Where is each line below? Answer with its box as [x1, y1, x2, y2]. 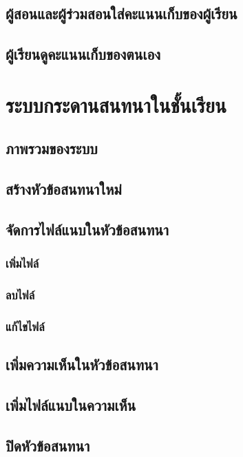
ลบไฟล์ [6, 286, 35, 304]
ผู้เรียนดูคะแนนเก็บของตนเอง [6, 43, 160, 65]
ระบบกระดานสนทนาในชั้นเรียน [6, 90, 226, 118]
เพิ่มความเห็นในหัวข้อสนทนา [6, 354, 158, 375]
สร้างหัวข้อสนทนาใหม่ [6, 178, 122, 200]
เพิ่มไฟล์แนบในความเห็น [6, 394, 136, 415]
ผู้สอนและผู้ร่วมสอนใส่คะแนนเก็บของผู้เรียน [6, 3, 237, 24]
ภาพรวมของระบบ [6, 138, 98, 159]
